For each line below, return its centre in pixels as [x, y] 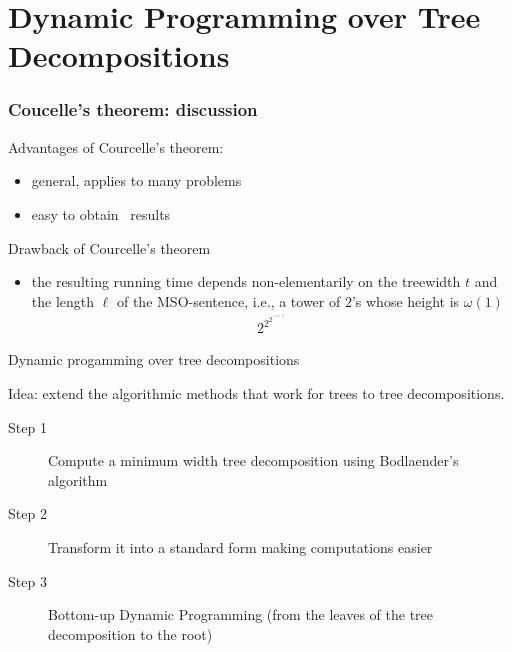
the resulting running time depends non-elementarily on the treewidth [246, 281]
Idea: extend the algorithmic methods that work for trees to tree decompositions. [256, 393]
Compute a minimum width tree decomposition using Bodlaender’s [253, 460]
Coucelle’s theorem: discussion [133, 109]
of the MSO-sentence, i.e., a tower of [228, 300]
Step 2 [27, 513]
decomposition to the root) [130, 633]
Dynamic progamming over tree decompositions [154, 359]
